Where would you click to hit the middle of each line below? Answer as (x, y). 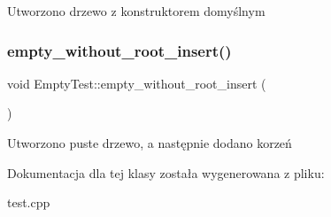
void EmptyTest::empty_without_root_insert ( (137, 83)
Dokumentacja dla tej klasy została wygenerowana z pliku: (166, 172)
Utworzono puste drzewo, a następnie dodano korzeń (150, 143)
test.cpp (29, 202)
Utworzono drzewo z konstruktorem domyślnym (136, 11)
